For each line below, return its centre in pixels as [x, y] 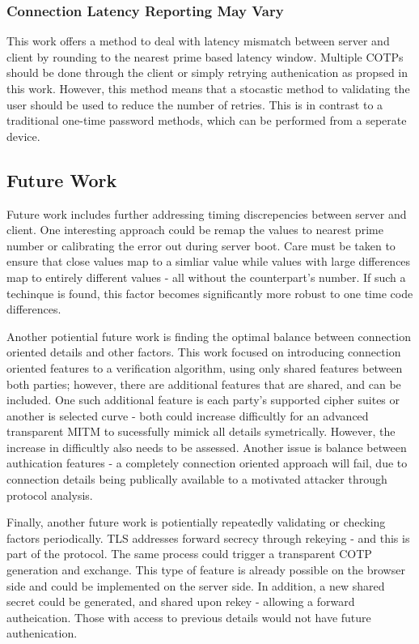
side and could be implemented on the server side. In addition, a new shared [196, 585]
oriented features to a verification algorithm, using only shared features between [205, 367]
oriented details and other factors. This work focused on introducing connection [204, 352]
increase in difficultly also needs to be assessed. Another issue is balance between [207, 447]
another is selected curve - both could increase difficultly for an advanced [188, 415]
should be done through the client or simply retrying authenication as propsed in [207, 73]
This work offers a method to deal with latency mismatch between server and [198, 41]
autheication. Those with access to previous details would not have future [189, 617]
